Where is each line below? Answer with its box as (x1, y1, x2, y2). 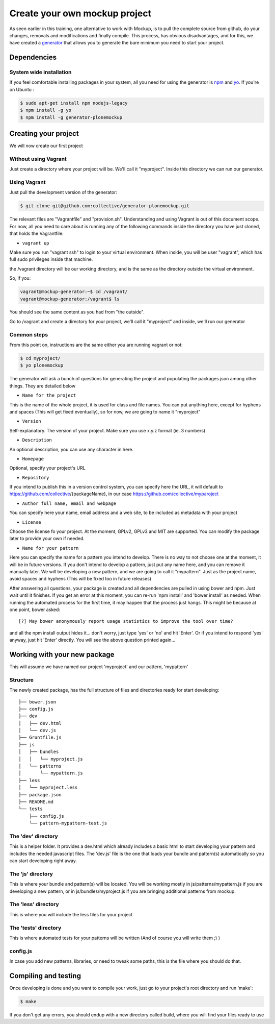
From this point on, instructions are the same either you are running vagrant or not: (9, 342, 183, 348)
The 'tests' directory (9, 924, 62, 931)
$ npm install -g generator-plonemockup (20, 114, 122, 120)
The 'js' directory (9, 870, 53, 877)
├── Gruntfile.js (18, 735, 62, 740)
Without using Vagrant (9, 155, 67, 162)
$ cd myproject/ (20, 355, 61, 361)
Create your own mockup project (9, 8, 152, 19)
